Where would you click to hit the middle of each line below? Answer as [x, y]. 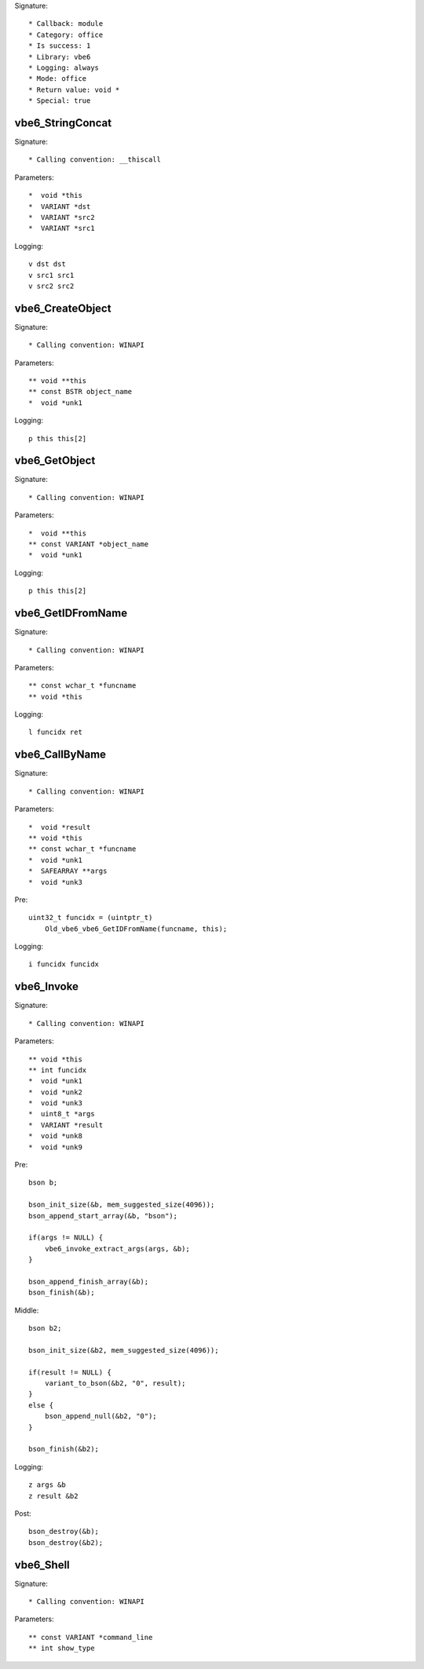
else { [41, 1405]
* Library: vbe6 [60, 57]
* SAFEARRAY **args [68, 871]
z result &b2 [53, 1496]
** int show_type [62, 1648]
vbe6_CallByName [60, 755]
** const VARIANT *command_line [91, 1637]
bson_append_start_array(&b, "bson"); [103, 1216]
